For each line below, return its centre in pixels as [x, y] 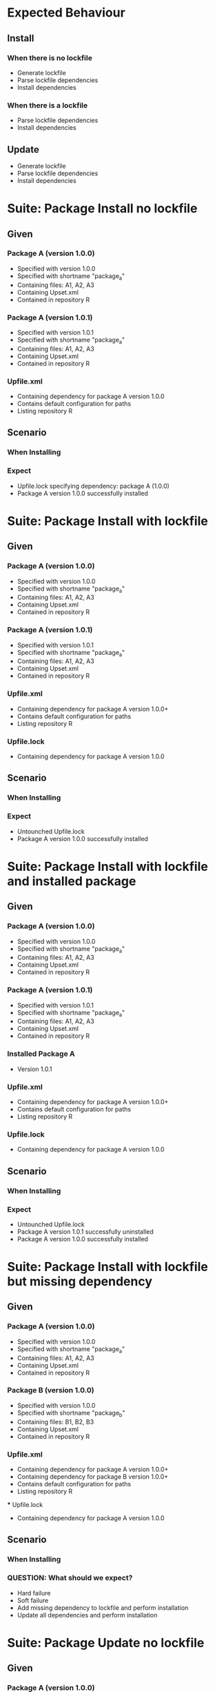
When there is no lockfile [50, 58]
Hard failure [34, 1593]
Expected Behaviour [66, 13]
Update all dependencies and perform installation [87, 1615]
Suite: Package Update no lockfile [106, 1643]
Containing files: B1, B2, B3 [55, 1422]
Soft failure [33, 1600]
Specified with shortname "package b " [71, 1414]
